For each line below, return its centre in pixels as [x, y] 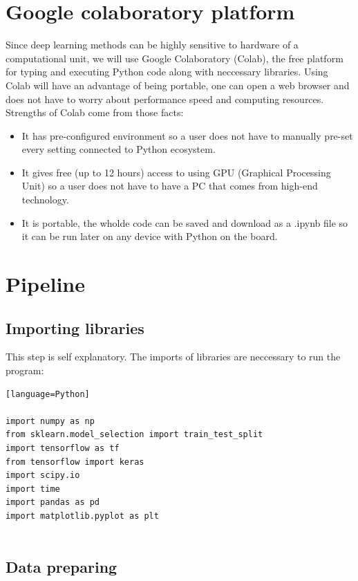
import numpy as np [50, 421]
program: [25, 370]
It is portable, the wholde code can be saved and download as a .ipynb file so [185, 222]
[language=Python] [48, 394]
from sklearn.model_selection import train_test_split [134, 435]
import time [33, 489]
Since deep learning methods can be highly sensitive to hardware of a [152, 45]
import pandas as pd [53, 502]
